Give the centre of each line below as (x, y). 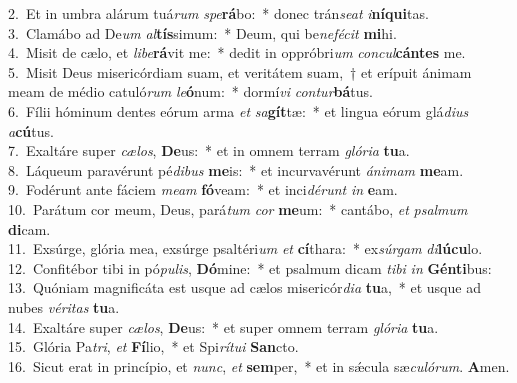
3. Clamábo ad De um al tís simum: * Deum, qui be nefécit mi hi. (202, 32)
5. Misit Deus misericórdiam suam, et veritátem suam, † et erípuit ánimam (240, 71)
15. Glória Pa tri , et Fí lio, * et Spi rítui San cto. (153, 346)
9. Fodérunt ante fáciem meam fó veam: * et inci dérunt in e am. (203, 189)
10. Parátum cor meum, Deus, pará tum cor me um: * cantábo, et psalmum (238, 208)
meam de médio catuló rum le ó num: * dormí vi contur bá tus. (190, 91)
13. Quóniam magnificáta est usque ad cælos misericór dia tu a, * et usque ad (244, 287)
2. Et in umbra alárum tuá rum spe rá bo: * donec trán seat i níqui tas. (218, 13)
